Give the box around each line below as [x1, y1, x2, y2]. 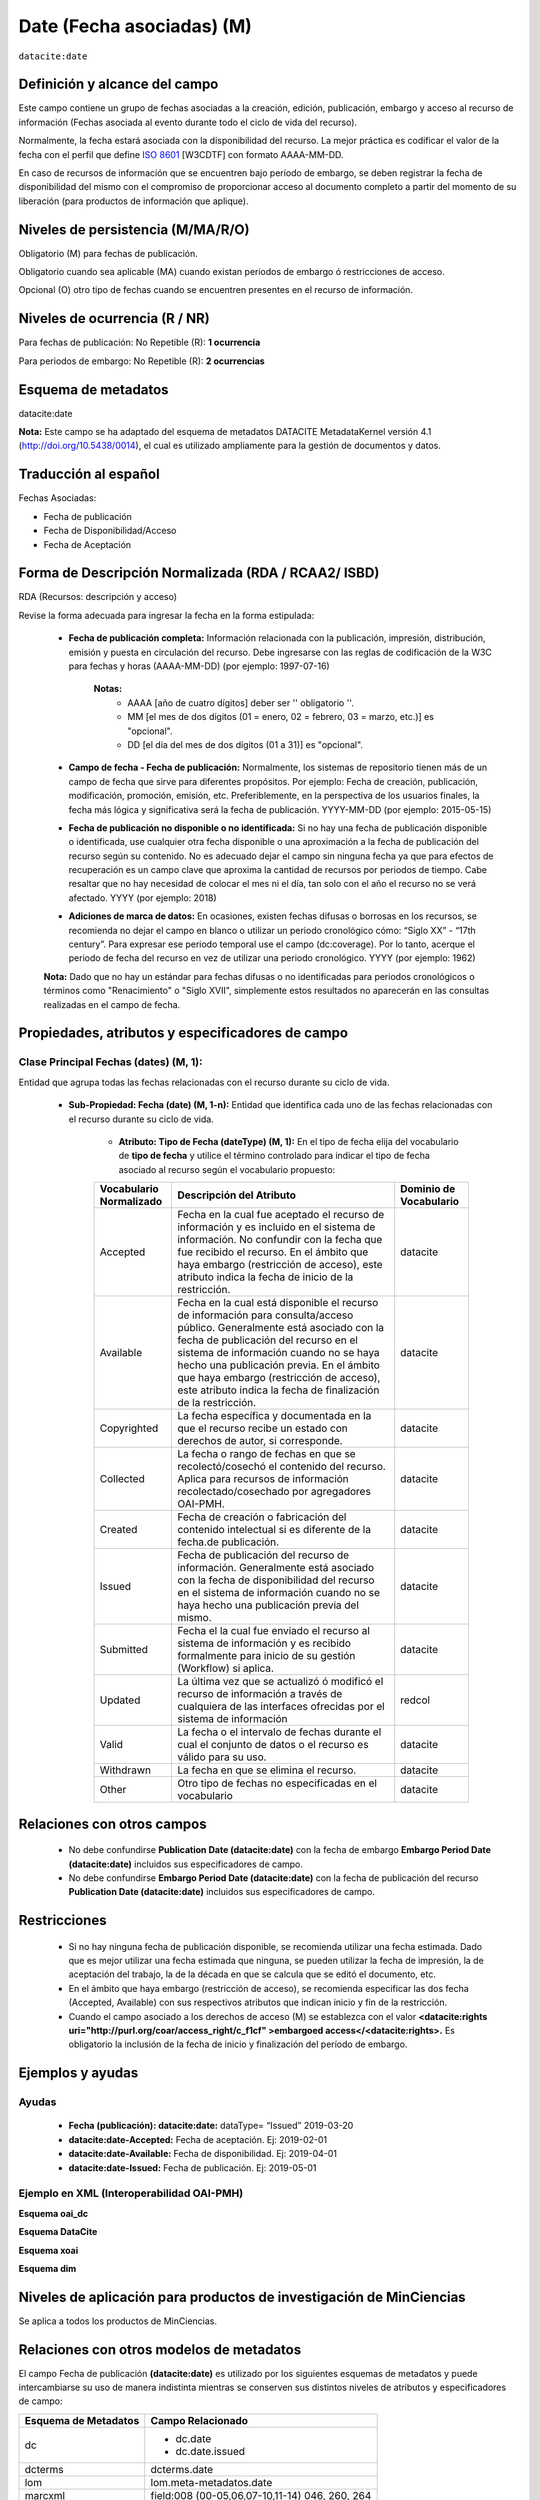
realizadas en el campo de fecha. [43, 998, 181, 1010]
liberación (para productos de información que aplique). [18, 195, 249, 207]
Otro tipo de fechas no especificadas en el [176, 1776, 377, 1790]
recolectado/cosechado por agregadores [176, 1485, 372, 1499]
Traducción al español [18, 466, 160, 483]
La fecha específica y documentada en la [176, 1409, 372, 1423]
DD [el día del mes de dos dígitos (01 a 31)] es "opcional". [127, 738, 364, 750]
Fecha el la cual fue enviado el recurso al [176, 1624, 370, 1638]
